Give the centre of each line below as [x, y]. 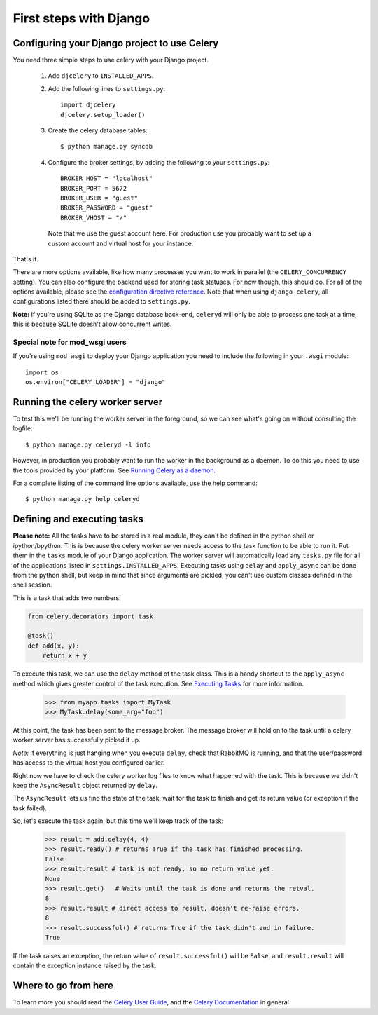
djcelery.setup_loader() [103, 115]
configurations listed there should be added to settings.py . [101, 301]
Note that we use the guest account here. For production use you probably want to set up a [180, 233]
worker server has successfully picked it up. [77, 740]
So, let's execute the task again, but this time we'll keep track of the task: [118, 821]
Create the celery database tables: [98, 130]
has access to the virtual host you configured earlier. [89, 763]
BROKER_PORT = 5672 [94, 188]
